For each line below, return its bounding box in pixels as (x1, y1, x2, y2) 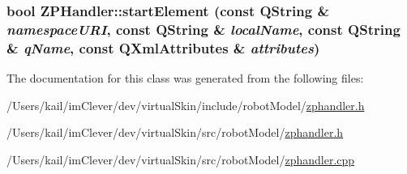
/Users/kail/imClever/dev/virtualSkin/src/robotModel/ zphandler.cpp (6, 151, 355, 168)
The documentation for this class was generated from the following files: (6, 70, 364, 87)
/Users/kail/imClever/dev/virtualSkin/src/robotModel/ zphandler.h (6, 124, 344, 141)
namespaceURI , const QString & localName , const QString (6, 19, 401, 39)
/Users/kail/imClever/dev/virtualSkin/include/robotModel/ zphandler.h (6, 96, 365, 113)
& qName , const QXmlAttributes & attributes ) (6, 37, 320, 57)
